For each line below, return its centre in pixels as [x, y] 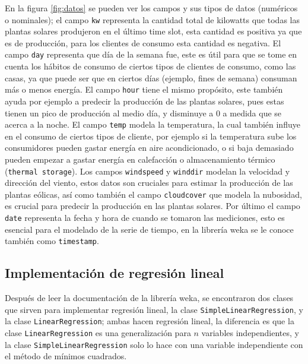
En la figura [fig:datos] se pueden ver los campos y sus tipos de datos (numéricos [151, 8]
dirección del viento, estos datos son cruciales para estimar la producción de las [149, 183]
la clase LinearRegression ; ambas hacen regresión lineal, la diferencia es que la [150, 321]
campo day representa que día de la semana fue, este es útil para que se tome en [151, 54]
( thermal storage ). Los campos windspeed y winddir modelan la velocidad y [147, 171]
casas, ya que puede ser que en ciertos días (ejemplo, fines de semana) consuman [151, 77]
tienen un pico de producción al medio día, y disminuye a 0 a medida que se [143, 113]
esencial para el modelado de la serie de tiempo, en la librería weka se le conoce [149, 229]
